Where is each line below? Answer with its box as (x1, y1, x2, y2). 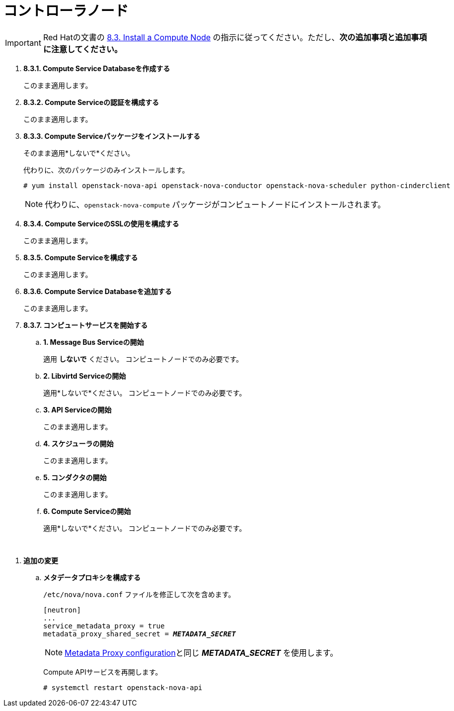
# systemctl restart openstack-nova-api (43, 683, 203, 692)
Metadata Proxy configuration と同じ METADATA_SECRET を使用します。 (65, 647, 338, 658)
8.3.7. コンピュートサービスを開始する (23, 320, 148, 329)
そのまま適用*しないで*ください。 (23, 148, 135, 157)
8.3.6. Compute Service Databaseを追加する (23, 287, 172, 296)
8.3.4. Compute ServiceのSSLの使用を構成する (23, 219, 179, 228)
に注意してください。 (43, 44, 123, 54)
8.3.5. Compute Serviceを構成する (23, 253, 138, 262)
